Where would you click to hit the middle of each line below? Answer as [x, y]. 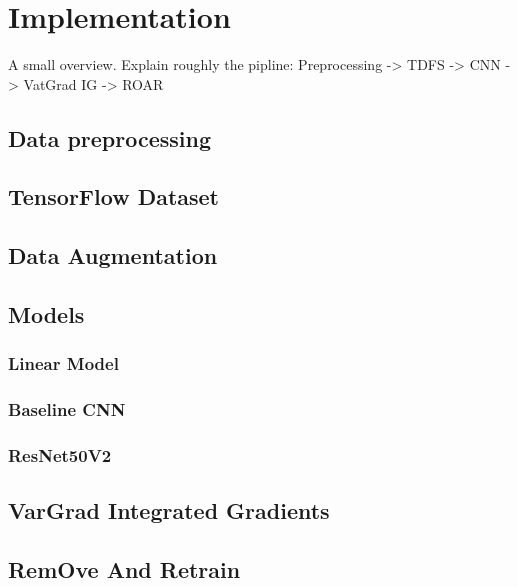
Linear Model [63, 363]
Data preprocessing [110, 137]
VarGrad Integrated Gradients [169, 510]
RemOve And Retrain [124, 569]
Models [46, 314]
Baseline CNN [67, 409]
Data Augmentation [113, 255]
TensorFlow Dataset [114, 196]
